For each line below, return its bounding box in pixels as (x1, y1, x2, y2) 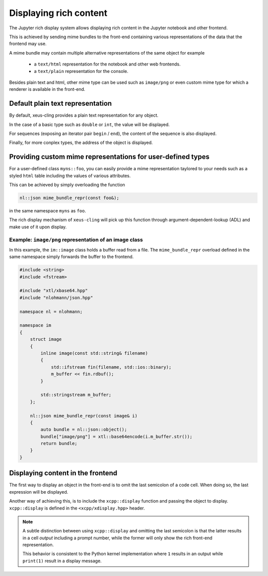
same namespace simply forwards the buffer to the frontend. (9, 254, 134, 260)
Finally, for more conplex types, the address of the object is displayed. (9, 139, 153, 146)
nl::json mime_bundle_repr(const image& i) (30, 413, 137, 419)
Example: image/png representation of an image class (9, 236, 143, 243)
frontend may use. (9, 41, 47, 47)
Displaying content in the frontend (9, 469, 118, 477)
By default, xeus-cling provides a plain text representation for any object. (9, 112, 159, 119)
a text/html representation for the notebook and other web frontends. (34, 61, 181, 67)
